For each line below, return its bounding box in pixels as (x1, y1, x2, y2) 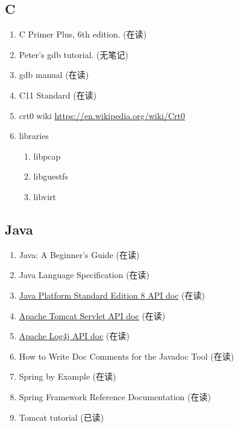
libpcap (33, 149, 61, 162)
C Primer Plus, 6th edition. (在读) (19, 28, 147, 41)
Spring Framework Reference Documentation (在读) (19, 390, 211, 403)
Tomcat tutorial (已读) (19, 410, 104, 423)
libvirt (33, 190, 56, 203)
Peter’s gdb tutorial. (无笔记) (19, 48, 128, 60)
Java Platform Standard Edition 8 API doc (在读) (19, 288, 205, 301)
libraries (19, 129, 49, 142)
